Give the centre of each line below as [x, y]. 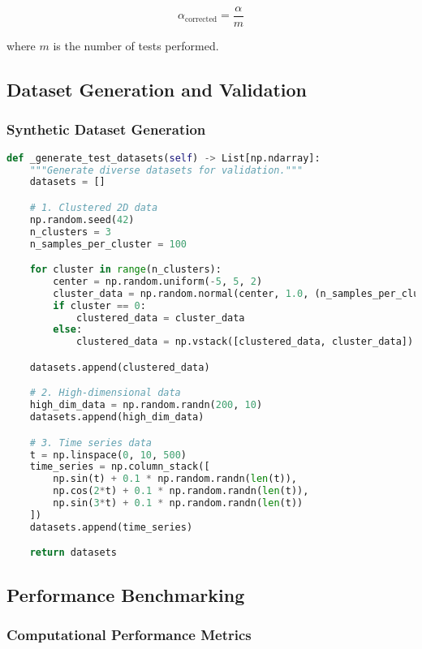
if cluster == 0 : [99, 305]
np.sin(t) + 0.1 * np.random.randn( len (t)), [175, 479]
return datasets [73, 553]
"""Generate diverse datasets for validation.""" [166, 170]
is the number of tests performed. [136, 46]
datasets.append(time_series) [111, 527]
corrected [201, 19]
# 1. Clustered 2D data [94, 207]
